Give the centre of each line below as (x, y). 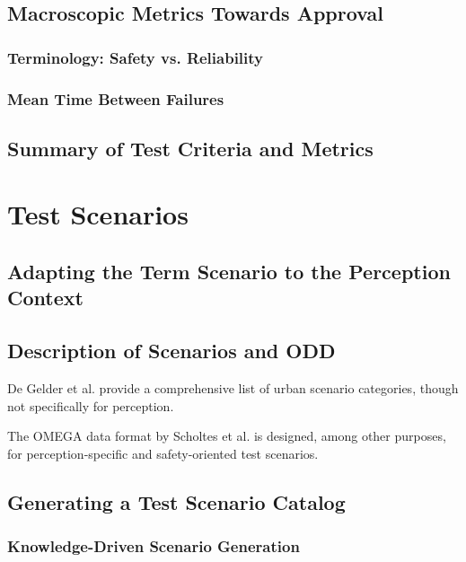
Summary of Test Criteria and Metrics (190, 148)
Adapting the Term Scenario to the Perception (229, 272)
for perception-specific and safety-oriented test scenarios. (163, 453)
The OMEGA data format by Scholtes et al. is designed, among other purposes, (227, 436)
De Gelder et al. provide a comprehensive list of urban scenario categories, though (233, 388)
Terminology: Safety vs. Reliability (136, 57)
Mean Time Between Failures (116, 98)
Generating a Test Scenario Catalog (176, 501)
